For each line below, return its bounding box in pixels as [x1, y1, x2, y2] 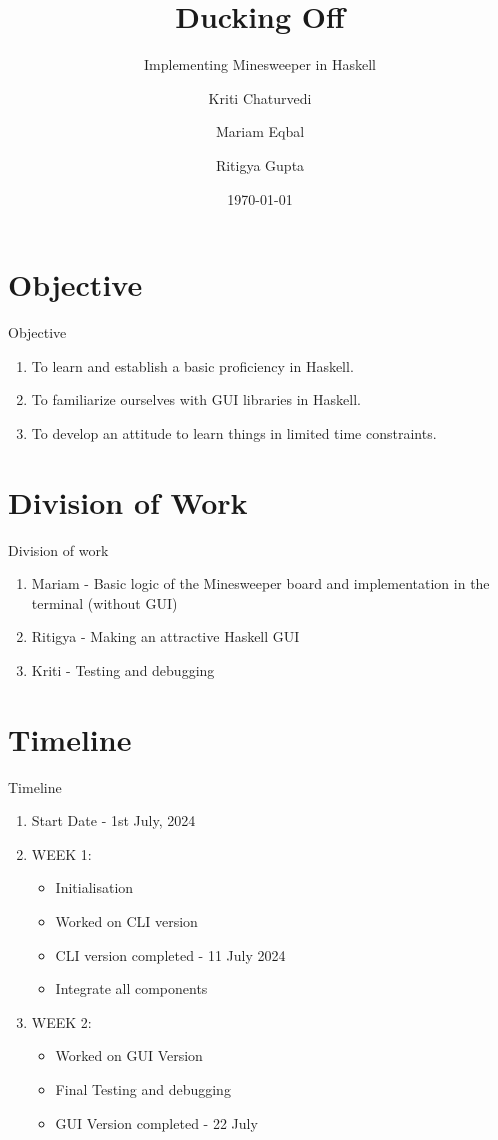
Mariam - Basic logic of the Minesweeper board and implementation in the [31, 573, 490, 594]
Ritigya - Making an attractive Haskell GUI [31, 626, 300, 647]
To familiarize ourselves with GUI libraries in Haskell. [31, 389, 361, 410]
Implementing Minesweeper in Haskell [144, 54, 376, 75]
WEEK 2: [31, 1011, 92, 1032]
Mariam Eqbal [215, 121, 305, 142]
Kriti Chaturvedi [208, 87, 312, 108]
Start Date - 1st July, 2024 [31, 810, 196, 831]
